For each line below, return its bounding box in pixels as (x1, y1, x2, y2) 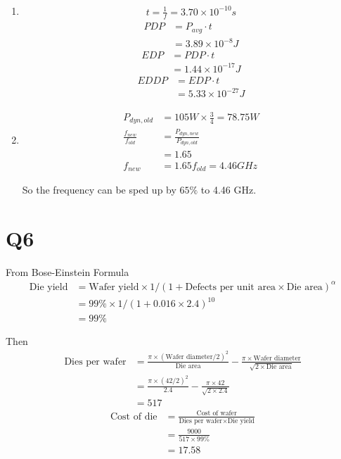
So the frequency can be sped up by (22, 182, 176, 196)
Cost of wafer (196, 410, 237, 417)
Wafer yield (89, 282, 139, 292)
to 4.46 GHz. (200, 182, 257, 196)
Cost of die (110, 411, 157, 422)
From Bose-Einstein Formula (6, 264, 129, 279)
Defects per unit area (185, 282, 276, 292)
